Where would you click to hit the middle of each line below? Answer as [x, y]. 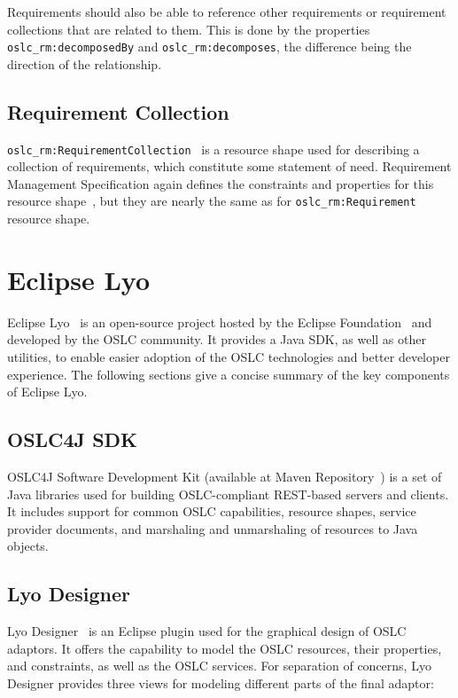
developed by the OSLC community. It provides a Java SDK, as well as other [217, 339]
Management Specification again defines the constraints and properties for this [221, 183]
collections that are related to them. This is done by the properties [189, 29]
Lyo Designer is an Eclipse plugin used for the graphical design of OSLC [207, 631]
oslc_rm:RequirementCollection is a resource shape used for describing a [213, 149]
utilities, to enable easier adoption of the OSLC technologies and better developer [229, 357]
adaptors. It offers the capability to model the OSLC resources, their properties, [225, 648]
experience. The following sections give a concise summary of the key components [229, 374]
